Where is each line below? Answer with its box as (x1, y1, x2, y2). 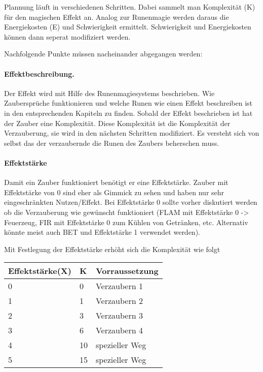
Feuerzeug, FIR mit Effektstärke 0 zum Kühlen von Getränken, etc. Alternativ (4, 216, 248, 227)
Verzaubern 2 (95, 295, 143, 307)
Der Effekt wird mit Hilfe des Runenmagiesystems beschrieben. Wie (4, 87, 215, 98)
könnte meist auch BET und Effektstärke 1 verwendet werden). (4, 227, 200, 237)
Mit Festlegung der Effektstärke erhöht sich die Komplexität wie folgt (4, 243, 220, 254)
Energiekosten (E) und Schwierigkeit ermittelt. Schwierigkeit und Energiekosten (4, 21, 251, 32)
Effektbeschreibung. (4, 68, 74, 79)
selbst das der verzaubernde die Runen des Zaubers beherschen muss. (4, 137, 219, 148)
